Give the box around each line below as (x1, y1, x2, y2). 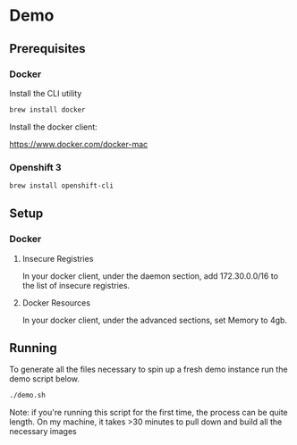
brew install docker (9, 105, 87, 114)
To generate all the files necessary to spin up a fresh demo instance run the (9, 364, 288, 375)
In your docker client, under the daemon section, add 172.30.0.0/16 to (21, 270, 279, 281)
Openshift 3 (9, 161, 62, 173)
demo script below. (9, 374, 81, 384)
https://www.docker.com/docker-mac (9, 139, 148, 149)
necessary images (9, 426, 78, 437)
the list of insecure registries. (21, 280, 131, 290)
